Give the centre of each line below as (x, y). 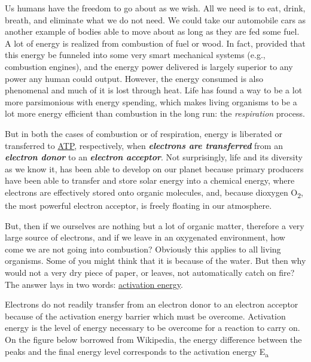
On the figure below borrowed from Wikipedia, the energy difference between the (153, 339)
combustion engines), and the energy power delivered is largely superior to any (149, 66)
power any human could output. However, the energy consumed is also (134, 78)
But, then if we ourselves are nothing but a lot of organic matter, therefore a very (155, 225)
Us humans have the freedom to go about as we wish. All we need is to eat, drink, (155, 8)
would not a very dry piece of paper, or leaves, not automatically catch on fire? (150, 272)
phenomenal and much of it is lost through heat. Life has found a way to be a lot (154, 90)
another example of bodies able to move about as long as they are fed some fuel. (152, 31)
